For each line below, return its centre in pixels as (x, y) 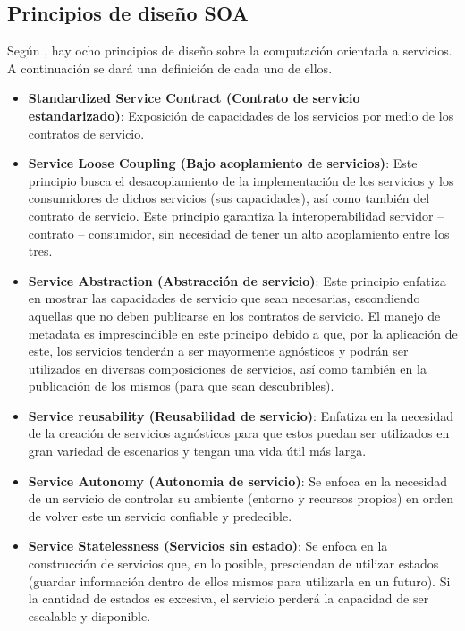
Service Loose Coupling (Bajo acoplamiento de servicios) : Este (223, 163)
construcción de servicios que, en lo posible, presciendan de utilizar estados (233, 564)
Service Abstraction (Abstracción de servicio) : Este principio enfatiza (237, 280)
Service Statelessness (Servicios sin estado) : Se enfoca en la (208, 546)
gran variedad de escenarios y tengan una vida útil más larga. (197, 451)
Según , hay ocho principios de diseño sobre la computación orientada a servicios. (230, 50)
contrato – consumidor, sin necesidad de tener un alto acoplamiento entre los (239, 233)
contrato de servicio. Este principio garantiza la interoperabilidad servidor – (236, 215)
